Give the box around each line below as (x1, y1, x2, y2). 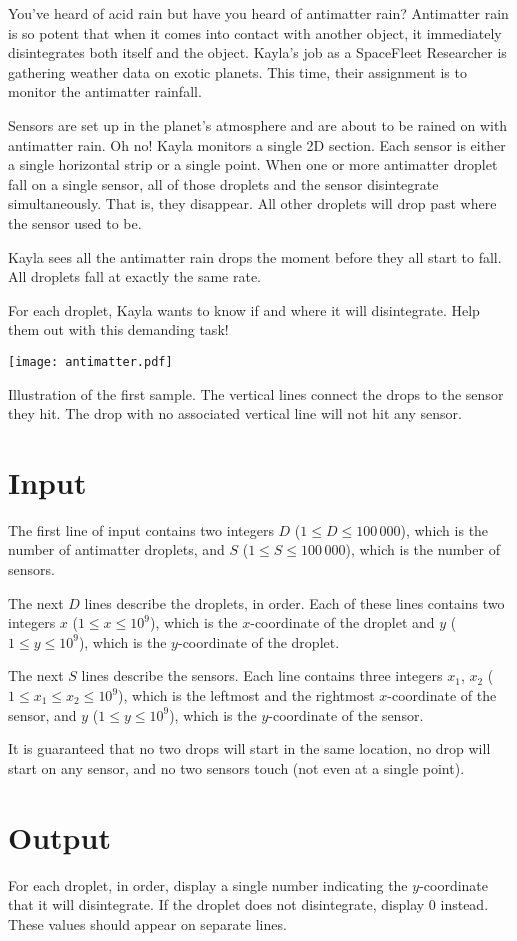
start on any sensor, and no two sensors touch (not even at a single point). (8, 757, 465, 778)
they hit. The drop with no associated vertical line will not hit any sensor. (8, 403, 462, 424)
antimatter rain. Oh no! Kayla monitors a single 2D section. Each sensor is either (8, 134, 506, 155)
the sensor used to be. (8, 212, 142, 233)
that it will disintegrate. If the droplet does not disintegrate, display (8, 894, 425, 915)
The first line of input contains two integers (8, 519, 274, 540)
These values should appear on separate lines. (8, 913, 287, 934)
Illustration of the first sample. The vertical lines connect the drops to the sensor (8, 383, 504, 404)
